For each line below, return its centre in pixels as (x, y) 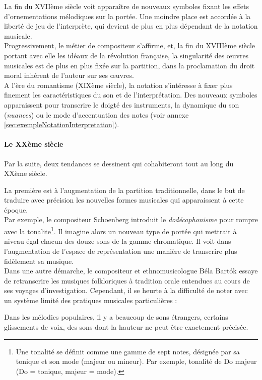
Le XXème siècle (34, 144)
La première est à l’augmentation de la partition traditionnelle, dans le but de (124, 190)
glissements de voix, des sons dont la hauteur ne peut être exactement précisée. (126, 327)
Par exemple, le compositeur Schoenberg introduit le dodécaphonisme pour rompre (131, 219)
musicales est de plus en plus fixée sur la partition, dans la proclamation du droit (129, 65)
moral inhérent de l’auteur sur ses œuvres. (69, 75)
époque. (16, 209)
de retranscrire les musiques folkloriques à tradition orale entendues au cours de (127, 280)
